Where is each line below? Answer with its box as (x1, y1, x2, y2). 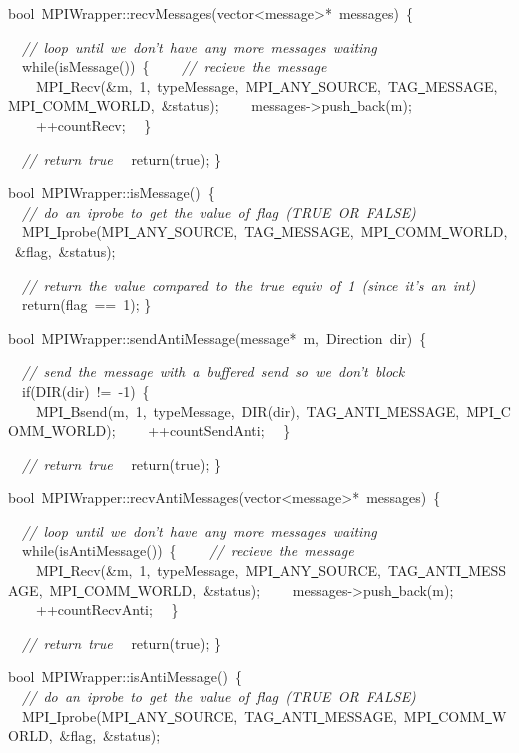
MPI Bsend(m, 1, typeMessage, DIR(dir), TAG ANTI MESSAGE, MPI (35, 400, 494, 421)
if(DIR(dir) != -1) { (21, 380, 150, 401)
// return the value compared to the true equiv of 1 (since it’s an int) (22, 274, 476, 295)
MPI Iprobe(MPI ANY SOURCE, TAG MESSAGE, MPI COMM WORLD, (21, 221, 508, 242)
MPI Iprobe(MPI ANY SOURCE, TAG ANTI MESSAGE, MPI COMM (21, 705, 485, 726)
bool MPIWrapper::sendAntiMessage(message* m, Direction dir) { (8, 327, 427, 348)
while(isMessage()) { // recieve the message (21, 56, 327, 77)
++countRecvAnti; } (35, 599, 179, 620)
